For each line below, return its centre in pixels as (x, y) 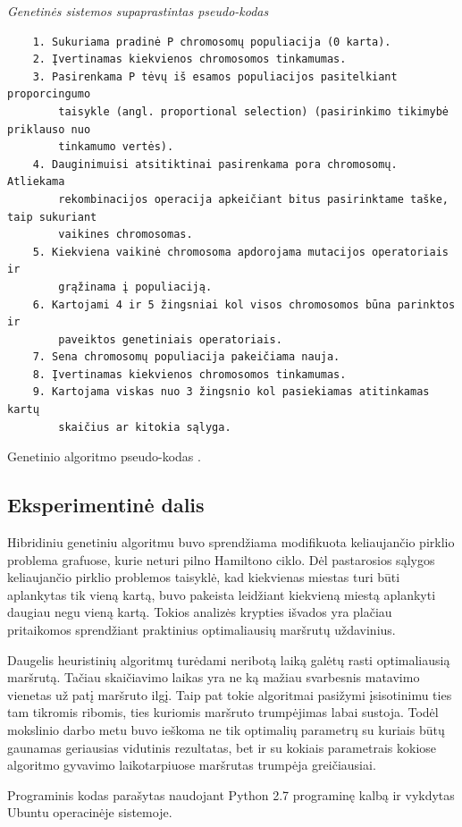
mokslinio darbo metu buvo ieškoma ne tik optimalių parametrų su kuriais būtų (226, 729)
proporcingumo (49, 94)
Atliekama (36, 182)
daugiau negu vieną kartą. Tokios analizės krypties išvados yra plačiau (200, 612)
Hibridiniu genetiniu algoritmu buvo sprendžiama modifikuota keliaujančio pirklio (231, 542)
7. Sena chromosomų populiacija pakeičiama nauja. (186, 357)
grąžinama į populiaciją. (135, 287)
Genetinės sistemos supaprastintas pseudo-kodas (138, 11)
